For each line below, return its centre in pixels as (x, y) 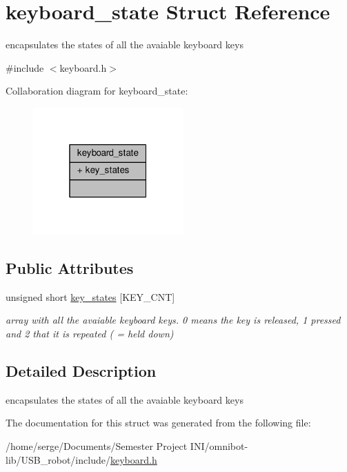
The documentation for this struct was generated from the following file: (158, 423)
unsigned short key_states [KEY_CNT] (90, 296)
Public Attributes (70, 267)
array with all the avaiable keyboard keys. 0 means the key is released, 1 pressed (173, 320)
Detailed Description (81, 370)
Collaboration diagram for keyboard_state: (97, 91)
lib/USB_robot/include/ (58, 459)
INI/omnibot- (219, 445)
